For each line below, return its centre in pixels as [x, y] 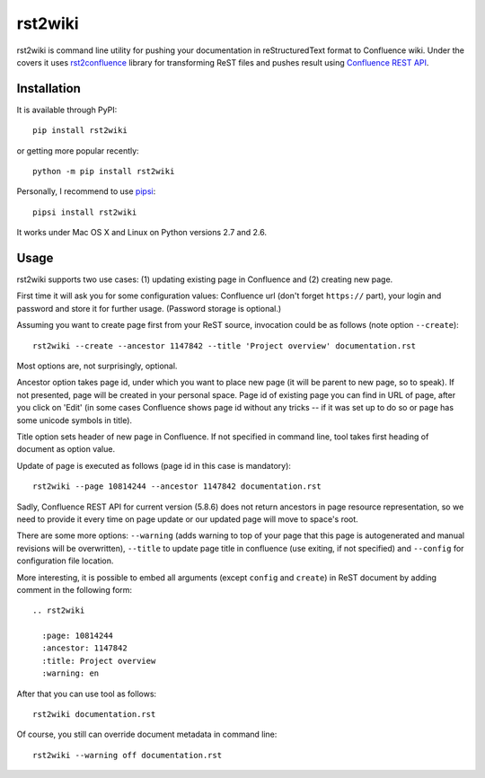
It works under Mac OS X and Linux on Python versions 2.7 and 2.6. [141, 233]
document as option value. [66, 449]
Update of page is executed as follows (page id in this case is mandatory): [154, 465]
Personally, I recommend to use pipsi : [86, 191]
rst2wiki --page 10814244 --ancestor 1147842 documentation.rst [177, 486]
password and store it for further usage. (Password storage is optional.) [149, 308]
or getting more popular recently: [78, 150]
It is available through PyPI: [67, 110]
